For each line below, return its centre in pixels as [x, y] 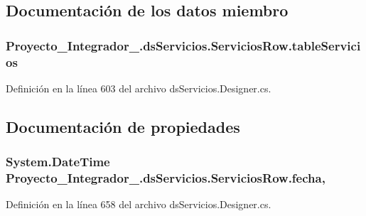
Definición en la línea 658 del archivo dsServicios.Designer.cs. [139, 204]
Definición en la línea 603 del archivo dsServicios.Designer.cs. [139, 88]
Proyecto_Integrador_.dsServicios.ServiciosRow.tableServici [183, 45]
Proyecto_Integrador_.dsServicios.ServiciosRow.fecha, [166, 178]
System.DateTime [58, 162]
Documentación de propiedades [123, 126]
